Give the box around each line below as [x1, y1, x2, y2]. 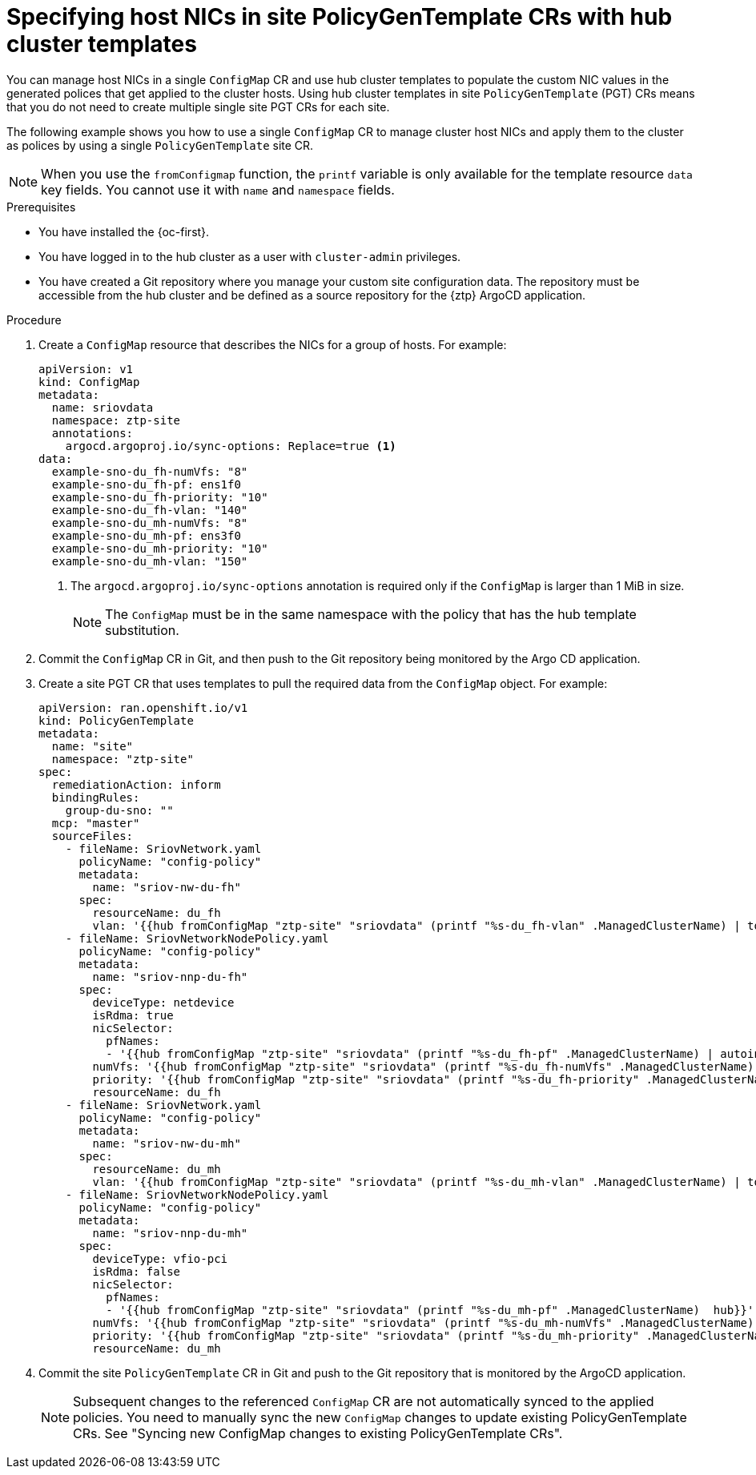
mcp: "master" [51, 816, 140, 830]
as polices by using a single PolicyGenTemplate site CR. [6, 138, 314, 152]
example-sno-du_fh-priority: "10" [51, 490, 268, 504]
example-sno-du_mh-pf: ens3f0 [51, 529, 241, 542]
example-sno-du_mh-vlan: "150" [51, 554, 248, 568]
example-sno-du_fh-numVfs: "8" [51, 464, 248, 478]
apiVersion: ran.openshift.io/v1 [38, 701, 248, 714]
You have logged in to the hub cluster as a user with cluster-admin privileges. [38, 249, 461, 263]
